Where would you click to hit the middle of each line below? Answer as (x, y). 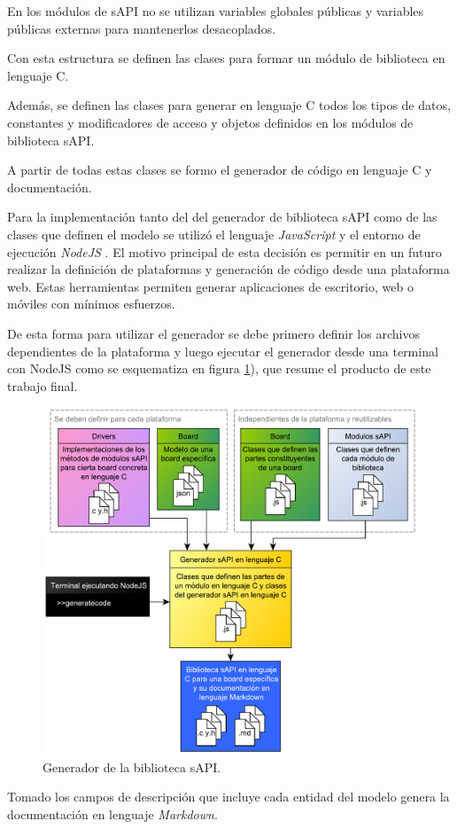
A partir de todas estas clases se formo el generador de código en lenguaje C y (220, 170)
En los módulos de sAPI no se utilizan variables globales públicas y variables (216, 11)
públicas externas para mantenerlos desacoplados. (142, 28)
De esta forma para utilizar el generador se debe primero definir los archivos (213, 333)
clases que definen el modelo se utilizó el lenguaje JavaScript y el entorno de (214, 234)
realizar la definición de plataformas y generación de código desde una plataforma (228, 269)
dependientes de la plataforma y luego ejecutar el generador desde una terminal (223, 351)
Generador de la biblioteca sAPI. (132, 766)
